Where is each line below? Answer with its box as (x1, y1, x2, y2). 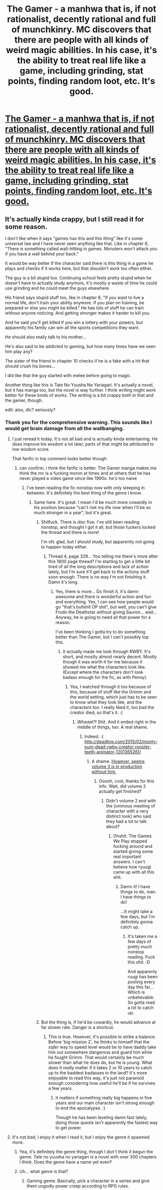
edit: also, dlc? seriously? (5, 407, 56, 413)
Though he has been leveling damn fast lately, (55, 1115, 148, 1121)
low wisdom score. (12, 446, 50, 452)
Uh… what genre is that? (19, 1169, 68, 1174)
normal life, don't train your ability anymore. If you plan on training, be (5, 300, 145, 305)
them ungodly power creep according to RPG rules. (26, 1183, 130, 1189)
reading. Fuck (128, 954, 155, 960)
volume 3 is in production (91, 763, 142, 770)
